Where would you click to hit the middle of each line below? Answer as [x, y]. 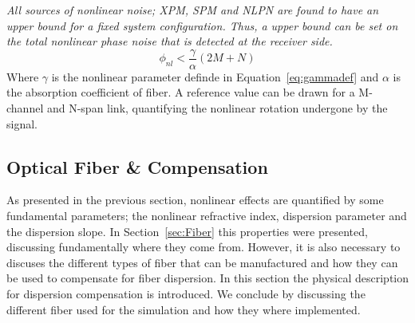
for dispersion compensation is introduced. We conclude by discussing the [186, 293]
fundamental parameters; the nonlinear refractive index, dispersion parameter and [207, 216]
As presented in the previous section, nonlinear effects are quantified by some [195, 200]
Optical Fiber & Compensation [137, 166]
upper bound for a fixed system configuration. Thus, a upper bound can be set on [202, 25]
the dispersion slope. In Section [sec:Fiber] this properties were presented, [187, 231]
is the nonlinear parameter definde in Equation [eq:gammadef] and [215, 76]
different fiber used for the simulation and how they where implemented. [184, 309]
